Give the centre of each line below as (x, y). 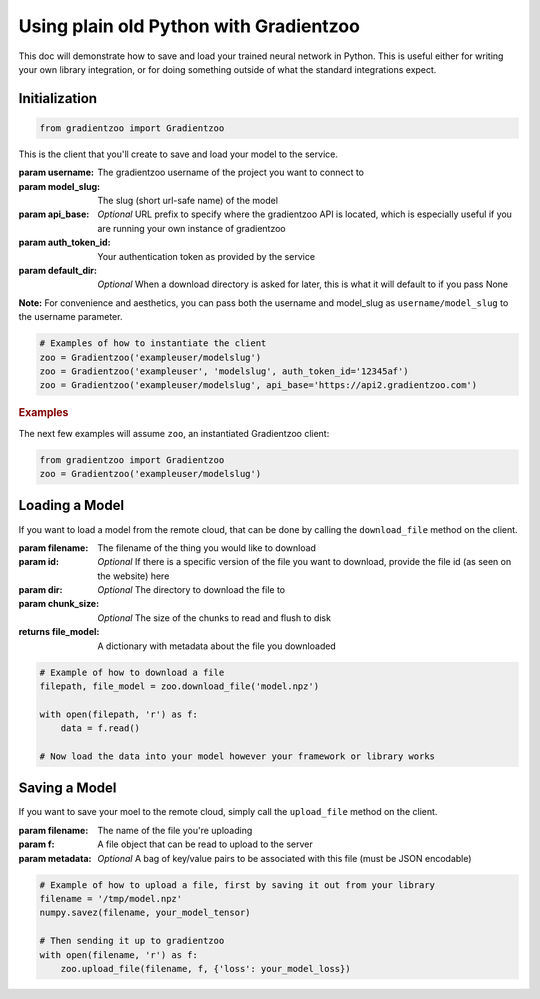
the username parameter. (70, 317)
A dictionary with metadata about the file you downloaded (217, 646)
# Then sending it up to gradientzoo (132, 941)
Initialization (58, 98)
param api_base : (54, 214)
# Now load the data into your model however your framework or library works (237, 756)
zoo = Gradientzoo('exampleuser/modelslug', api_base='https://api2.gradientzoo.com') (258, 385)
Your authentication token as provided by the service (206, 256)
